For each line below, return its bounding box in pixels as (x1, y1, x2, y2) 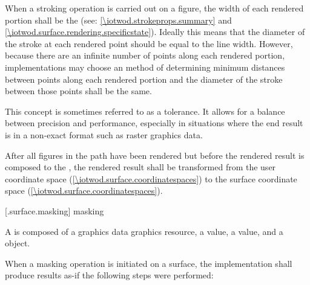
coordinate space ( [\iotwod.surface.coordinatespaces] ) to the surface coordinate (5, 172, 297, 185)
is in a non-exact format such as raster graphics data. (5, 128, 203, 141)
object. (5, 237, 30, 249)
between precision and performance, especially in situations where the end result (5, 117, 303, 129)
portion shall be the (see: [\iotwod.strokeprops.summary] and (5, 13, 232, 26)
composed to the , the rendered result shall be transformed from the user (5, 161, 276, 173)
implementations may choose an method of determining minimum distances (5, 60, 285, 73)
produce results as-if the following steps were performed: (5, 269, 214, 281)
